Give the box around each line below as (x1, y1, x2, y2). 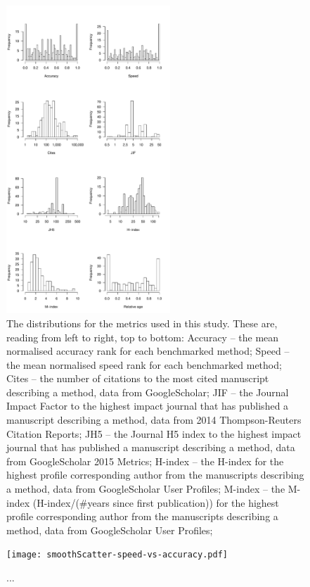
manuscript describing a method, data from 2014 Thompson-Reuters (6, 412, 302, 427)
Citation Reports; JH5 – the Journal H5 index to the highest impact (6, 426, 302, 441)
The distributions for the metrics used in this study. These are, (6, 315, 278, 330)
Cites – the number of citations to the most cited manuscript (6, 371, 269, 386)
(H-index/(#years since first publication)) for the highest (32, 495, 279, 510)
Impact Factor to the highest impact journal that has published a (6, 398, 289, 413)
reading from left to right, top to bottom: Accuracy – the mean (6, 329, 279, 344)
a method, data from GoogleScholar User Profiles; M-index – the (6, 481, 285, 496)
